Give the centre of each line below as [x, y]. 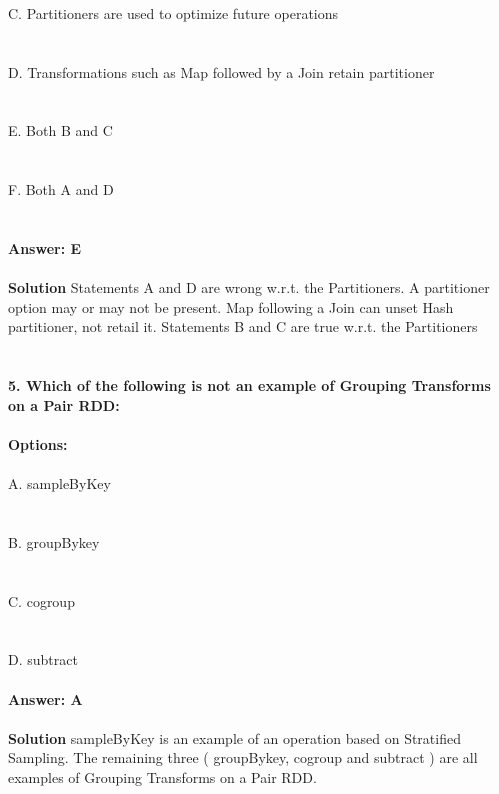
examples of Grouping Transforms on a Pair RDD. [162, 776]
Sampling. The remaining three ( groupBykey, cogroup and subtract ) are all [243, 757]
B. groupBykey [54, 541]
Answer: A [45, 698]
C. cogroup [41, 600]
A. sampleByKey [59, 483]
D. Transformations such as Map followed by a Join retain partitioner [221, 71]
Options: [38, 443]
